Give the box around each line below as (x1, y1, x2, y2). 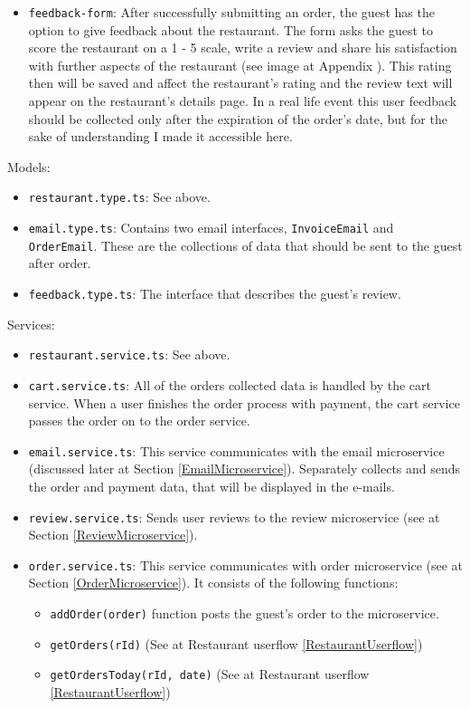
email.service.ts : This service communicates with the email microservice (28, 441, 445, 460)
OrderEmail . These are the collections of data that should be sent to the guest (28, 235, 463, 254)
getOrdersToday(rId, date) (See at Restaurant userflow (50, 665, 370, 684)
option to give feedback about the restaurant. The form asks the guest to (28, 20, 434, 39)
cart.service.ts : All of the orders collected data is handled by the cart (28, 375, 432, 394)
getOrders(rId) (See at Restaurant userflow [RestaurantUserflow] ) (50, 634, 423, 653)
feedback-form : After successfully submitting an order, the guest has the (28, 3, 435, 21)
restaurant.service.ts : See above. (28, 345, 230, 364)
